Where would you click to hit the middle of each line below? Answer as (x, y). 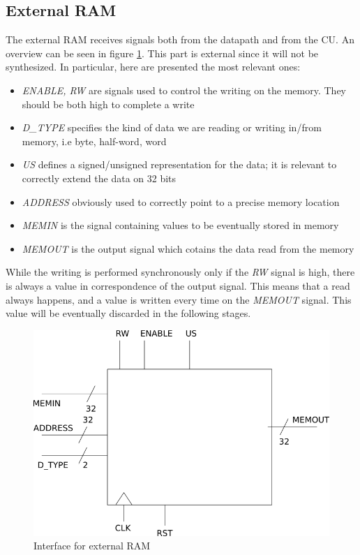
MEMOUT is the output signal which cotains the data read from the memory (188, 248)
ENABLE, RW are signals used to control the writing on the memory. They (184, 90)
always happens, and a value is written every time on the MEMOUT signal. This (179, 299)
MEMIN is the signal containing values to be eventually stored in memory (180, 225)
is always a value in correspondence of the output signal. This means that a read (178, 285)
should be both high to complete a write (108, 104)
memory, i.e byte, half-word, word (94, 141)
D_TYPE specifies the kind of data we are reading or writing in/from (172, 127)
